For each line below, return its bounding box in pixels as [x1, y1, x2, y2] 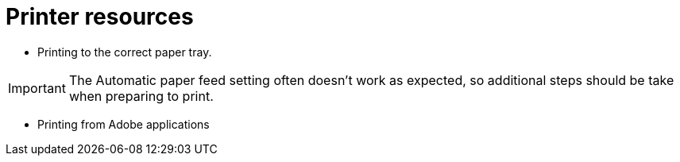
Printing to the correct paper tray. [37, 44, 212, 59]
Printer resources [6, 3, 194, 30]
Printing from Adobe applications [37, 117, 210, 131]
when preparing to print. [68, 87, 214, 104]
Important [8, 79, 66, 96]
